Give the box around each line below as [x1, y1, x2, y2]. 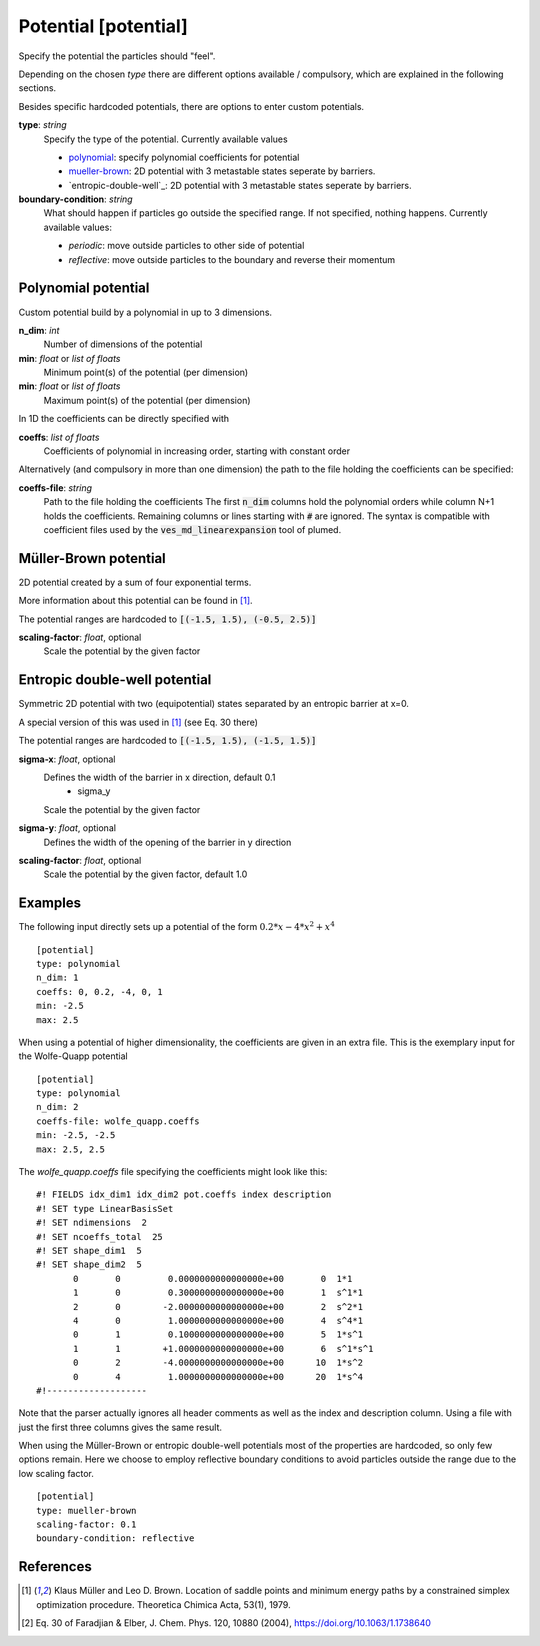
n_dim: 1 [36, 972, 79, 984]
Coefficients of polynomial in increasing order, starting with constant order [43, 445, 351, 457]
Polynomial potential [18, 280, 150, 297]
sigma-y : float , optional [18, 822, 117, 834]
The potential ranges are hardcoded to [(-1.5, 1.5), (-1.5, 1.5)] [18, 735, 317, 747]
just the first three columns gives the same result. [18, 1421, 223, 1433]
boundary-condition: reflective [36, 1533, 195, 1544]
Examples [18, 895, 82, 912]
